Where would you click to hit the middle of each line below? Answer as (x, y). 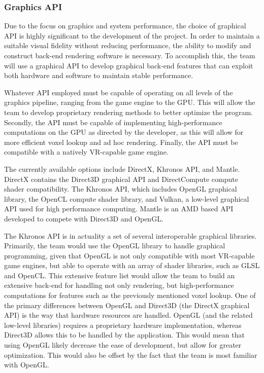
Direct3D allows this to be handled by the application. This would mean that (124, 335)
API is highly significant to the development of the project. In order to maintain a (132, 35)
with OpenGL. (27, 365)
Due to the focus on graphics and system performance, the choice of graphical (125, 26)
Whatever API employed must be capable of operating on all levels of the (119, 92)
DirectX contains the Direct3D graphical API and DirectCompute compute (121, 179)
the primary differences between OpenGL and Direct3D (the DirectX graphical (127, 305)
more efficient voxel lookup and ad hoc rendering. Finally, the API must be (121, 142)
